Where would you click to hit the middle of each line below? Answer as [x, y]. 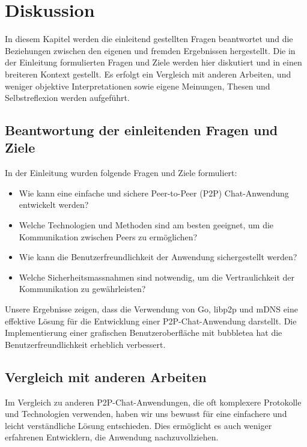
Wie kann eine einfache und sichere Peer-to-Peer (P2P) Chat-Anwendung [154, 193]
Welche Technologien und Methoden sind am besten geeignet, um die [146, 225]
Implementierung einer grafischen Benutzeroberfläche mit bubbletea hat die [144, 333]
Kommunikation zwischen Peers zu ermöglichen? [108, 236]
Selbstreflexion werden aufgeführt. [67, 98]
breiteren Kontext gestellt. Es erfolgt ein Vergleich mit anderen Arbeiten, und [148, 74]
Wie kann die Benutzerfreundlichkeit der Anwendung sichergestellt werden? [158, 257]
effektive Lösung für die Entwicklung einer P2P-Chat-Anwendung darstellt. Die [151, 321]
